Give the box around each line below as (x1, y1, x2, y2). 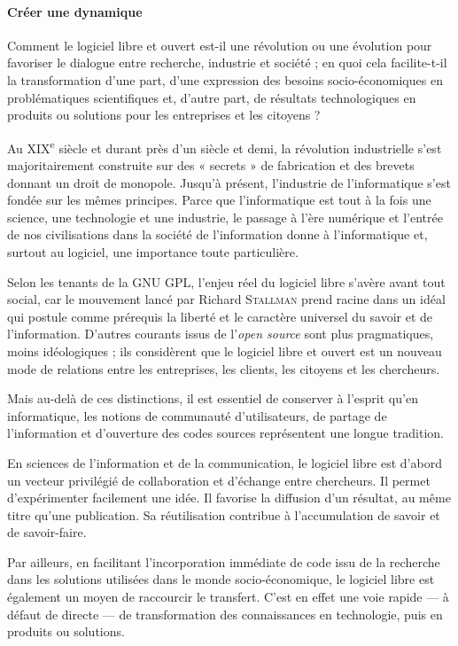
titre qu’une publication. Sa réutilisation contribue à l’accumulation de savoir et (7, 505, 440, 524)
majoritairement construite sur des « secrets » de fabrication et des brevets (7, 156, 415, 175)
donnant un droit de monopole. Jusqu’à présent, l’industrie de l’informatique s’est (7, 173, 451, 191)
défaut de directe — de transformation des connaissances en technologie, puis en (7, 604, 443, 623)
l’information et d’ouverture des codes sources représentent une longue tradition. (7, 424, 445, 442)
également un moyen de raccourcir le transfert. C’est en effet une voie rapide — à (7, 588, 449, 606)
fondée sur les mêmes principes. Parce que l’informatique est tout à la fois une (7, 191, 431, 209)
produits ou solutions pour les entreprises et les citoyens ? (7, 105, 321, 124)
